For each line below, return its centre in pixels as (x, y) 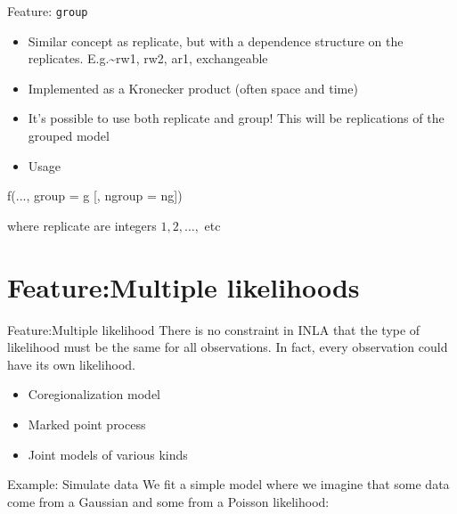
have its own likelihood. (71, 364)
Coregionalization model (94, 394)
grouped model (69, 136)
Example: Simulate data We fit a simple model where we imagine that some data (228, 484)
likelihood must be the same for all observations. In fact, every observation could (228, 347)
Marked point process (87, 424)
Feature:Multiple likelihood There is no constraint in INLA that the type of (214, 329)
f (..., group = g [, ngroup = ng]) (95, 196)
